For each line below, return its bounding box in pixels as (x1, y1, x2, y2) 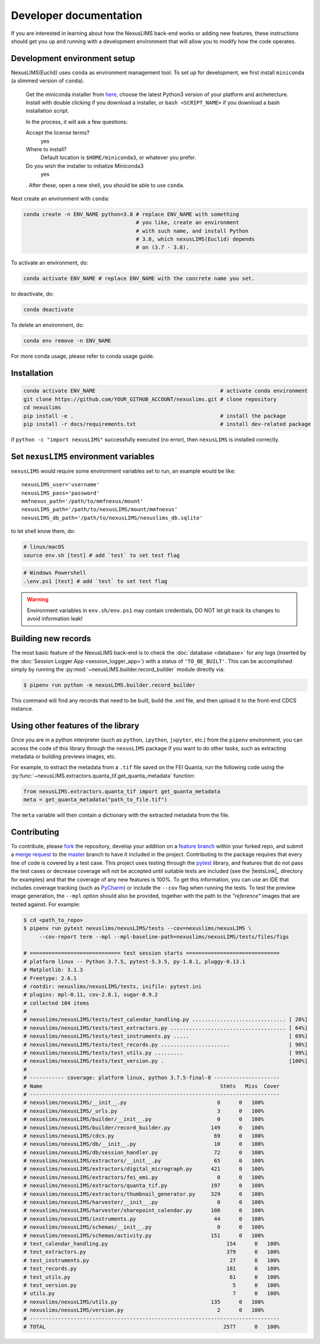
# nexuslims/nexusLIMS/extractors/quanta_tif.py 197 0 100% (23, 1182, 264, 1189)
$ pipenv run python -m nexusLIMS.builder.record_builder (23, 681, 196, 688)
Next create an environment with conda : (11, 195, 110, 202)
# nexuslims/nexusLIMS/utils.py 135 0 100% (23, 1298, 264, 1305)
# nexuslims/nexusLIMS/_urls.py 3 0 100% (23, 1107, 264, 1114)
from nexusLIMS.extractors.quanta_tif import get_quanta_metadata (23, 788, 220, 795)
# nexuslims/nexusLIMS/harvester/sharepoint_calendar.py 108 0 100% (23, 1207, 264, 1214)
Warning (27, 596, 49, 603)
